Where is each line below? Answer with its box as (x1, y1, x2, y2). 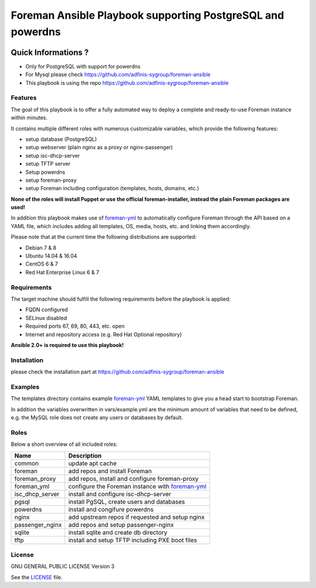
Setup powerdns (25, 169, 66, 176)
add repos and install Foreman (68, 467, 152, 475)
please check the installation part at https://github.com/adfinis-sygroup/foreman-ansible (11, 369, 225, 376)
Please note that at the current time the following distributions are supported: (11, 233, 197, 240)
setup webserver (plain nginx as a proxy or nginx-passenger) (25, 144, 173, 151)
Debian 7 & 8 (25, 244, 57, 251)
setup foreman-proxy (25, 176, 77, 184)
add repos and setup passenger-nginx (68, 521, 174, 529)
